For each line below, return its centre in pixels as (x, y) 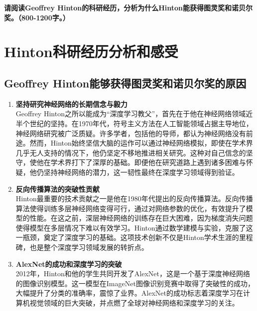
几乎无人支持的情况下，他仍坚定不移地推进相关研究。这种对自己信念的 (131, 152)
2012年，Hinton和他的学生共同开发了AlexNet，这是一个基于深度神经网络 (133, 273)
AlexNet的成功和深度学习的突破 (69, 264)
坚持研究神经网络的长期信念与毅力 (71, 104)
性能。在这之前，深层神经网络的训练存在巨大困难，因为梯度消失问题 (141, 218)
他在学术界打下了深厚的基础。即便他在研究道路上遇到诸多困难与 (141, 162)
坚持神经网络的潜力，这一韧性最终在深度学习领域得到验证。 (141, 172)
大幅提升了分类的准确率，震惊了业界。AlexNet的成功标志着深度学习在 (129, 293)
